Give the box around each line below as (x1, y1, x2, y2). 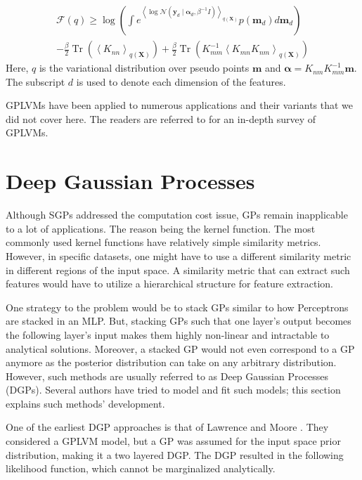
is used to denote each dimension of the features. (76, 74, 286, 89)
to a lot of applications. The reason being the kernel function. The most (6, 221, 316, 235)
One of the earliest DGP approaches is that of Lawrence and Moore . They (6, 420, 329, 434)
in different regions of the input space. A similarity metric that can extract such (6, 262, 350, 277)
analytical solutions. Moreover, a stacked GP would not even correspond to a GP (6, 341, 355, 356)
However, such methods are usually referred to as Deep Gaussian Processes (6, 368, 329, 383)
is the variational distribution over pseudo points (39, 60, 250, 75)
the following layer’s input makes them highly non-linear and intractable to (6, 327, 330, 342)
